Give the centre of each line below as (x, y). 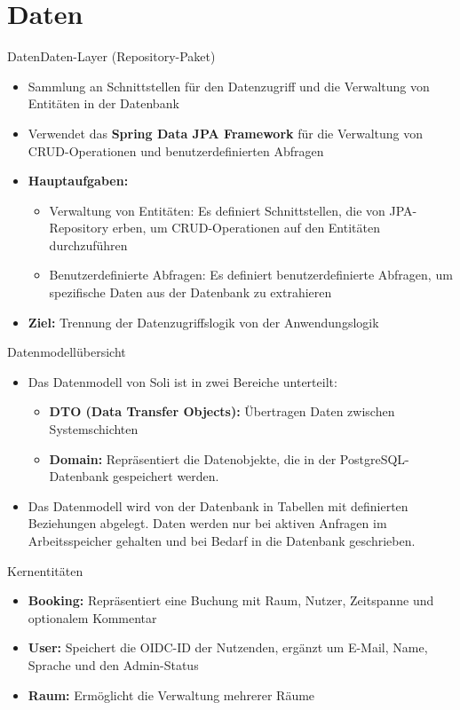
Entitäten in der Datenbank (103, 103)
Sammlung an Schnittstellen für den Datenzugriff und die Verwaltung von (229, 86)
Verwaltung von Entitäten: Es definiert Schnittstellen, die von (217, 210)
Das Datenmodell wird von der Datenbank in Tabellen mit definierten (218, 505)
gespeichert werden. (166, 476)
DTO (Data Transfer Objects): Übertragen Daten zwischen (222, 411)
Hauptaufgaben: (78, 181)
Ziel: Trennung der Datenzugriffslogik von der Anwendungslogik (203, 322)
